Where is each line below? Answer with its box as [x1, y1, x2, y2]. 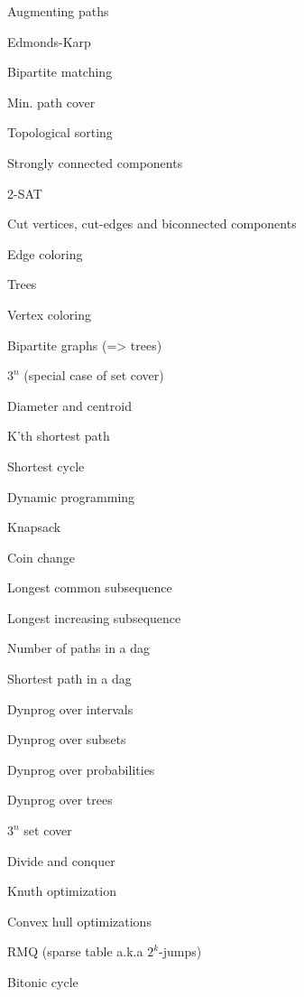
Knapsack [7, 517, 61, 536]
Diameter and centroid [7, 396, 132, 415]
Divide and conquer [7, 851, 115, 870]
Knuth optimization [7, 881, 116, 900]
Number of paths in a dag [7, 638, 151, 657]
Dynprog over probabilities [7, 759, 155, 778]
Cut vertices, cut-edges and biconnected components [7, 214, 297, 233]
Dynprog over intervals [7, 699, 134, 718]
